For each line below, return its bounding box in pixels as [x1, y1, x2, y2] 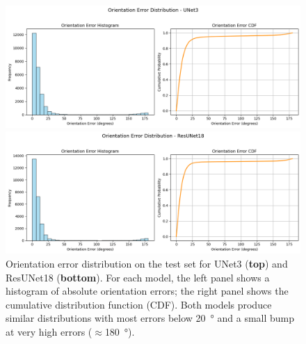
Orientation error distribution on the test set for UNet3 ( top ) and [6, 256, 288, 270]
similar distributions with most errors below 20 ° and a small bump [6, 311, 295, 325]
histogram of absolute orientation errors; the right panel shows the [6, 284, 289, 298]
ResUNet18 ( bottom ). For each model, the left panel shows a [6, 270, 270, 284]
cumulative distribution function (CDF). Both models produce [6, 297, 272, 311]
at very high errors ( [6, 324, 92, 338]
